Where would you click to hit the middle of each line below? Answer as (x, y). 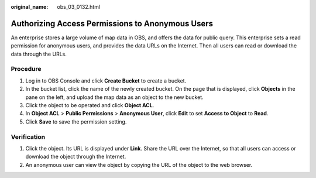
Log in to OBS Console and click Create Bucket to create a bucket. (106, 81)
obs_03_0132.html (79, 7)
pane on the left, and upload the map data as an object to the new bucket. (115, 97)
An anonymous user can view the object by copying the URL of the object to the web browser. (139, 165)
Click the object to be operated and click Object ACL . (90, 105)
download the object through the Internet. (76, 157)
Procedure (26, 69)
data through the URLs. (39, 54)
